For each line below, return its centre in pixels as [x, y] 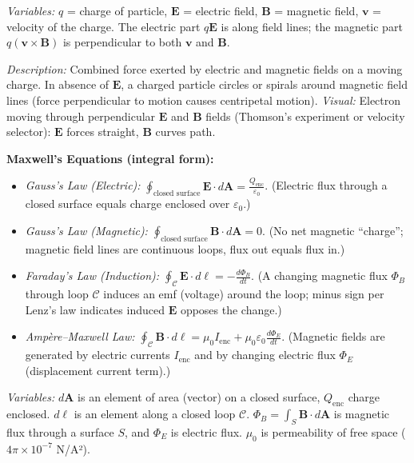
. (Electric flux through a [326, 185]
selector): [29, 132]
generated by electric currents [98, 355]
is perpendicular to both [122, 42]
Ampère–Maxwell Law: [80, 336]
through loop [57, 294]
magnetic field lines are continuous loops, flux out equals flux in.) [185, 248]
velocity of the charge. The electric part [103, 26]
